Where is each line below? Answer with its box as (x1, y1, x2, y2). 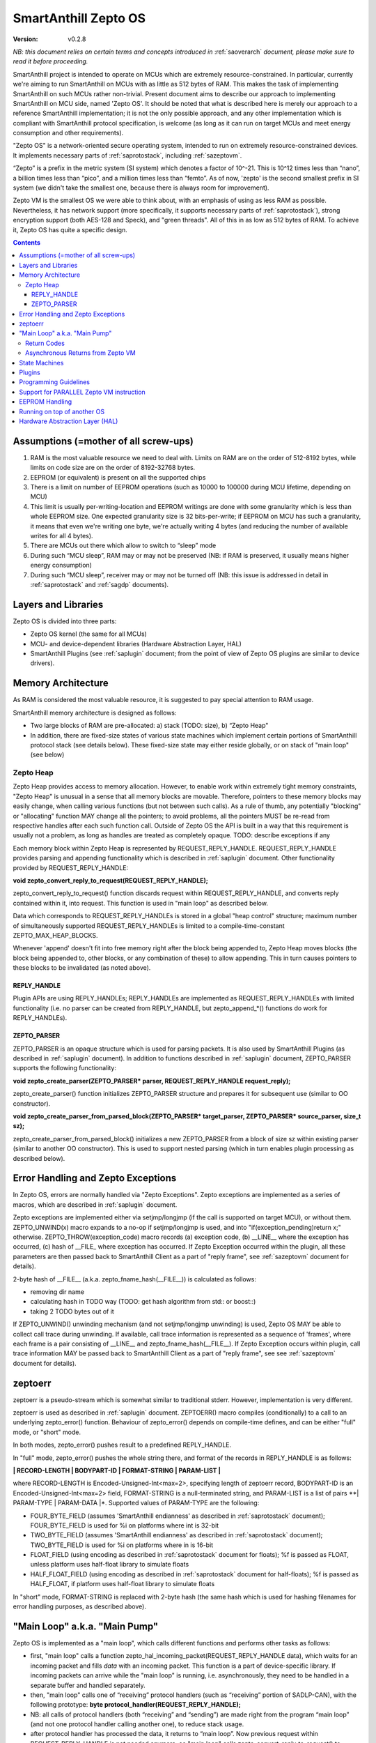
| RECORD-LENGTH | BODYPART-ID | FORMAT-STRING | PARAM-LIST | (13, 1466, 221, 1475)
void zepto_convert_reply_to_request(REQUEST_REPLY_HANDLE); (13, 876, 209, 885)
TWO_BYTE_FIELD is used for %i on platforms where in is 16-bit (30, 1541, 214, 1549)
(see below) (30, 750, 65, 759)
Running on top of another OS (19, 407, 104, 416)
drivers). (30, 659, 55, 667)
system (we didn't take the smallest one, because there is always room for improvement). (13, 183, 269, 192)
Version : (13, 35, 38, 43)
